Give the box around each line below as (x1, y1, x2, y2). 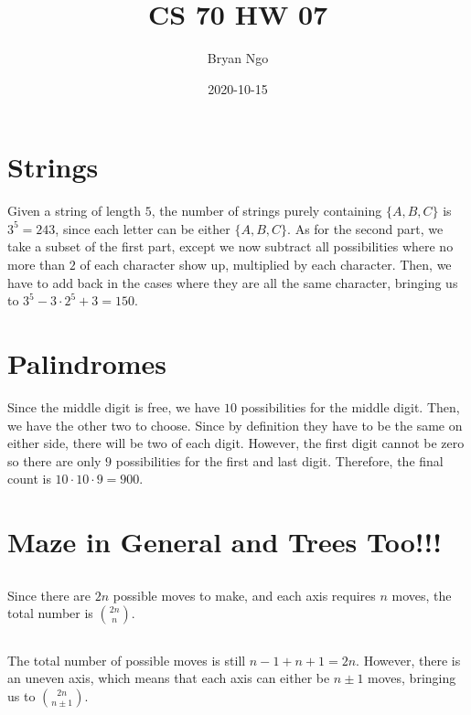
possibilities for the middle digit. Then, (241, 397, 460, 416)
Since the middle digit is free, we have (7, 397, 220, 416)
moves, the (391, 585, 452, 604)
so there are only (7, 451, 102, 470)
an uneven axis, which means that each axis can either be (7, 668, 330, 688)
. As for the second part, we (287, 219, 444, 238)
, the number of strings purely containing (151, 201, 382, 220)
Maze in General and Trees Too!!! (7, 523, 443, 560)
